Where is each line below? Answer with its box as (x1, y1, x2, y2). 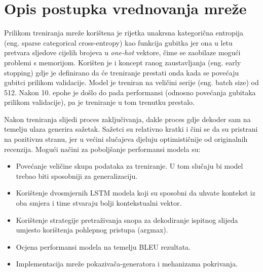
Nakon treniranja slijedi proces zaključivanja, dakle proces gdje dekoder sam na (4, 113, 251, 124)
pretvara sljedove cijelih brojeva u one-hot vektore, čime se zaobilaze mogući (4, 47, 241, 58)
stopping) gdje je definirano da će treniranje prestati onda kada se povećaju (4, 67, 239, 77)
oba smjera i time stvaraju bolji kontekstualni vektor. (16, 198, 182, 208)
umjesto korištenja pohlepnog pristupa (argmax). (16, 224, 168, 235)
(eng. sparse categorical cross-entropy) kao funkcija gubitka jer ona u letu (4, 37, 233, 48)
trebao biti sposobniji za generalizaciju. (16, 170, 138, 181)
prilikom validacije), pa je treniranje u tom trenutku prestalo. (4, 97, 195, 107)
